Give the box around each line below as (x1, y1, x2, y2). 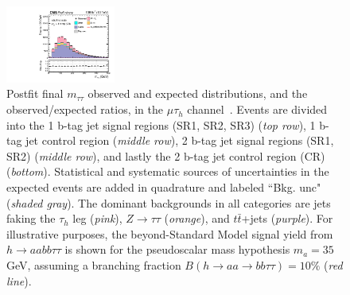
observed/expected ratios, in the (6, 101, 164, 118)
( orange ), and (164, 210, 230, 227)
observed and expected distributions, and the (87, 85, 308, 102)
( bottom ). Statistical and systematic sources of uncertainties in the (6, 163, 329, 180)
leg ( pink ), (72, 210, 122, 227)
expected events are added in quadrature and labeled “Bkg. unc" (6, 179, 321, 196)
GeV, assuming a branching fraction (6, 257, 181, 273)
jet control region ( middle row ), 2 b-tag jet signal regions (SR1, (25, 132, 334, 149)
